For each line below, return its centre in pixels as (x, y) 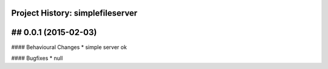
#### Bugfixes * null (37, 58)
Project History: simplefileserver (74, 13)
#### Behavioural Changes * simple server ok (69, 47)
